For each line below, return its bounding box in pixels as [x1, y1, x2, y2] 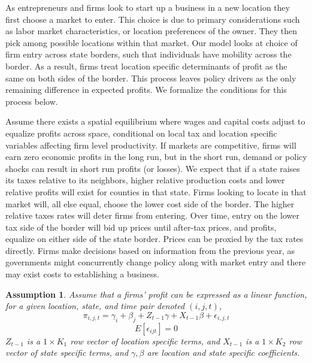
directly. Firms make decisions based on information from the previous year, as [5, 244, 295, 256]
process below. [5, 95, 58, 107]
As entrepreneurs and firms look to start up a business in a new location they [5, 1, 290, 13]
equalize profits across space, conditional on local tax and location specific [5, 126, 277, 139]
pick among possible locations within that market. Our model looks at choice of [5, 36, 298, 49]
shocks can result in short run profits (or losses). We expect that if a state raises [5, 162, 300, 174]
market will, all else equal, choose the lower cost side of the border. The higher [5, 197, 295, 210]
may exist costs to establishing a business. [5, 268, 159, 280]
